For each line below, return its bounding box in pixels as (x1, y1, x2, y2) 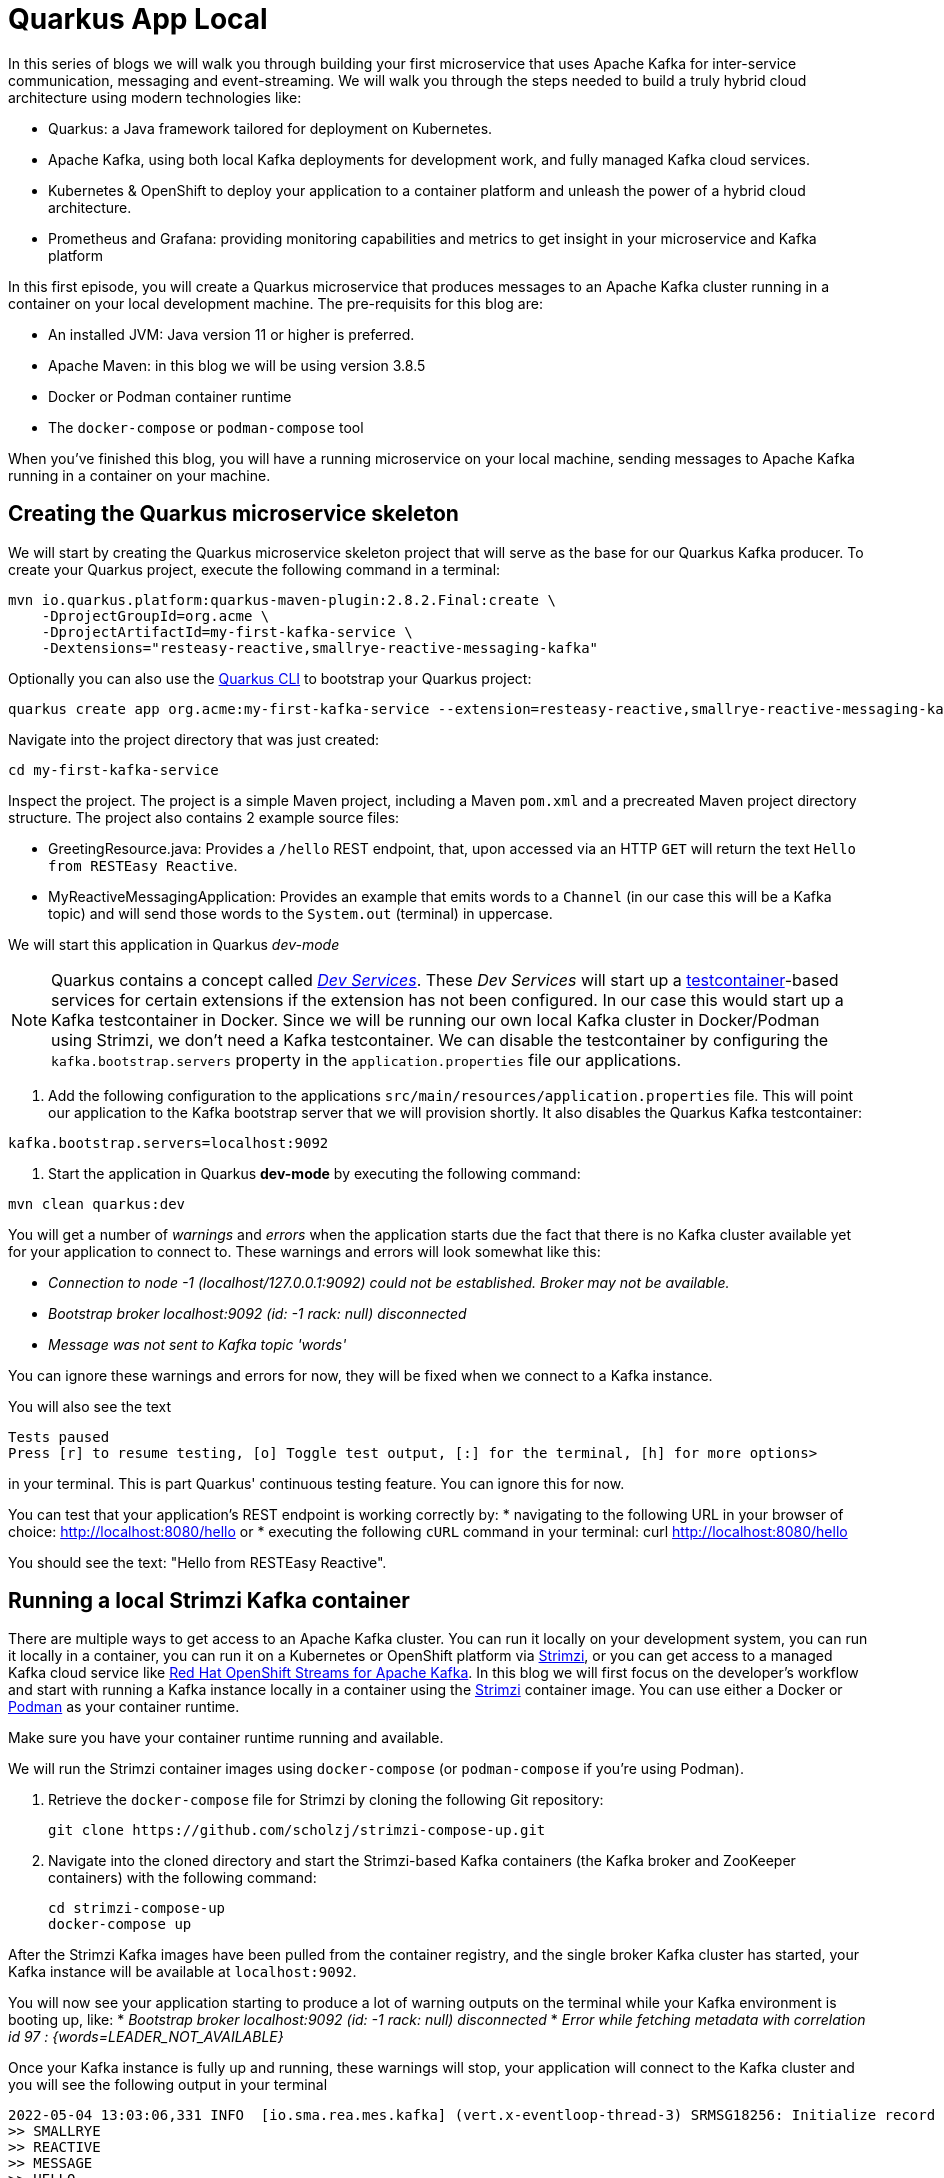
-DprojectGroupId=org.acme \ (41, 607, 270, 624)
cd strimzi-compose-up (48, 1900, 226, 1917)
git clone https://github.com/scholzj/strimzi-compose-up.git (48, 1822, 546, 1839)
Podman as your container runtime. (8, 1698, 240, 1716)
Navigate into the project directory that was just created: (8, 730, 380, 748)
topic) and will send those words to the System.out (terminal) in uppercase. (48, 904, 553, 922)
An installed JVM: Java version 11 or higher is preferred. (48, 325, 415, 343)
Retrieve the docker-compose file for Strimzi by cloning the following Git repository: (48, 1791, 604, 1809)
